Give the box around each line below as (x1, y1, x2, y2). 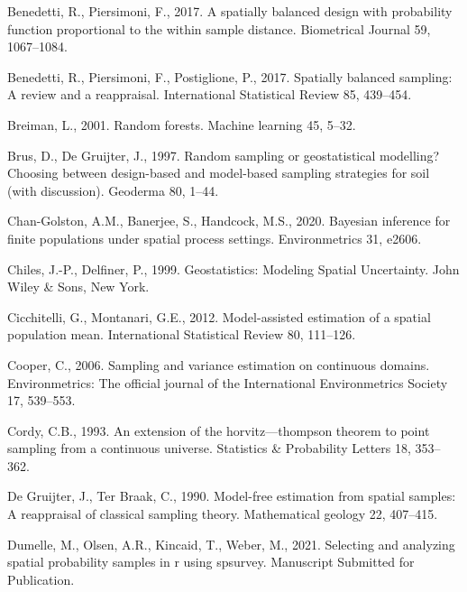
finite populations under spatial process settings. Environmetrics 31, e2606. (7, 228, 422, 247)
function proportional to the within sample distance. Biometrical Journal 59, (7, 19, 431, 38)
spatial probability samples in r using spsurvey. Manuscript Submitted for (7, 552, 415, 571)
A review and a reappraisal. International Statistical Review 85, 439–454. (7, 85, 412, 104)
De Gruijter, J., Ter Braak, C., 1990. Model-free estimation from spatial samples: (7, 486, 456, 505)
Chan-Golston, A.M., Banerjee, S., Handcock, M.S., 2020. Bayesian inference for (7, 211, 451, 230)
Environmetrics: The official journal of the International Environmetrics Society (7, 373, 448, 392)
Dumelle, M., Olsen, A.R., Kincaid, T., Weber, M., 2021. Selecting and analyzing (7, 534, 455, 553)
